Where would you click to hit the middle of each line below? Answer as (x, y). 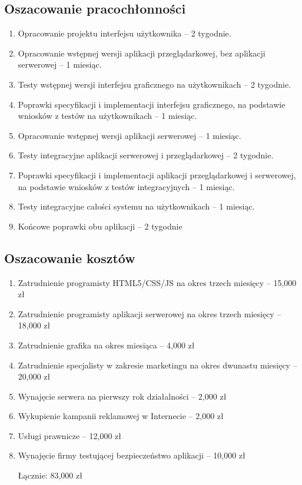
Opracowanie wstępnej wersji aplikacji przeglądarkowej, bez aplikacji (142, 53)
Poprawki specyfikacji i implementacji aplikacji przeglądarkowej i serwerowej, (157, 175)
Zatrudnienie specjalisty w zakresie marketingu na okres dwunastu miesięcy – (157, 365)
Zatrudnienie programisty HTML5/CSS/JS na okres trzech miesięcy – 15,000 (157, 282)
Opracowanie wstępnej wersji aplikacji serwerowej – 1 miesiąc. (130, 135)
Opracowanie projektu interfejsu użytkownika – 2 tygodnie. (125, 33)
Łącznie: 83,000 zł (50, 475)
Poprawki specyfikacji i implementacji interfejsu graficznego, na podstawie (152, 104)
